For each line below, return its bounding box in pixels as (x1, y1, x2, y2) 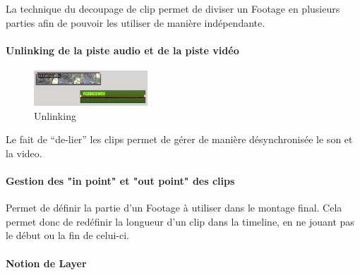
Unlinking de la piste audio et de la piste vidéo (6, 42, 239, 57)
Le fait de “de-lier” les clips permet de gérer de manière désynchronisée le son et (6, 132, 353, 147)
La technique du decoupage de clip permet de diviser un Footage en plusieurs (6, 1, 340, 16)
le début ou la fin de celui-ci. (6, 228, 129, 243)
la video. (6, 145, 42, 160)
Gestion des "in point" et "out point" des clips (6, 173, 235, 188)
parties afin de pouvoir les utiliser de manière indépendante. (6, 15, 265, 30)
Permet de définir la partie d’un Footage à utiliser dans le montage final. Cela (6, 200, 342, 215)
